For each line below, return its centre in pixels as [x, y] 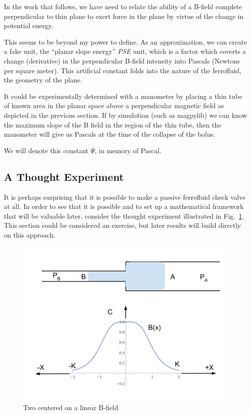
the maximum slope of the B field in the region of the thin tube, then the [113, 124]
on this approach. [30, 234]
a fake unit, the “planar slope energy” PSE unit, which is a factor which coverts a [125, 51]
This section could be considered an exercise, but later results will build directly [123, 225]
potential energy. [29, 25]
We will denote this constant [46, 150]
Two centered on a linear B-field [71, 407]
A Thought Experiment [64, 176]
